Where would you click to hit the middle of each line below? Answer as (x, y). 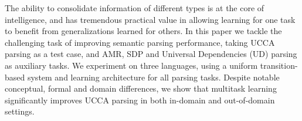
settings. (20, 111)
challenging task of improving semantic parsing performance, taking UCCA (140, 42)
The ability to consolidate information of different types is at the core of (135, 8)
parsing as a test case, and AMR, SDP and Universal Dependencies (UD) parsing (151, 54)
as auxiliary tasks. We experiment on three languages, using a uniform (131, 65)
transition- (279, 65)
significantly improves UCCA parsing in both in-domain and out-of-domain (140, 100)
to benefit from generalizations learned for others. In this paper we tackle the (143, 31)
